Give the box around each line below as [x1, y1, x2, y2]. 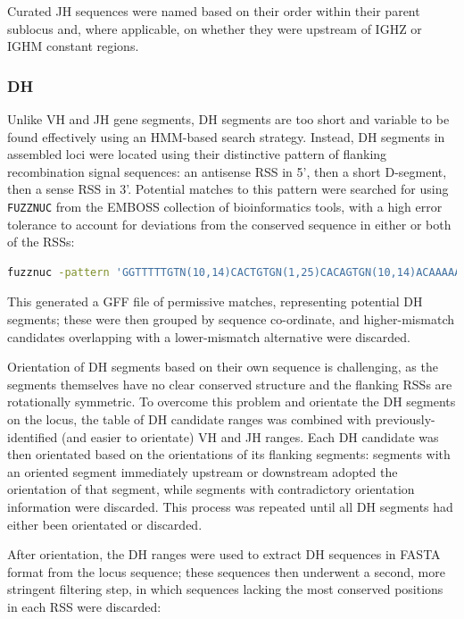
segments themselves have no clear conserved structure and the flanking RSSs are [7, 374, 452, 393]
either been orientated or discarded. [7, 514, 203, 533]
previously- [375, 409, 435, 428]
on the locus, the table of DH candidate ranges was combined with [7, 409, 372, 428]
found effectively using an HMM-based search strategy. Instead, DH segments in [7, 127, 445, 146]
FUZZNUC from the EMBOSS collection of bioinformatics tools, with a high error [7, 197, 443, 215]
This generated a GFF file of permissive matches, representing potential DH [7, 292, 423, 311]
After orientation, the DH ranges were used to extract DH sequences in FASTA [7, 545, 441, 564]
